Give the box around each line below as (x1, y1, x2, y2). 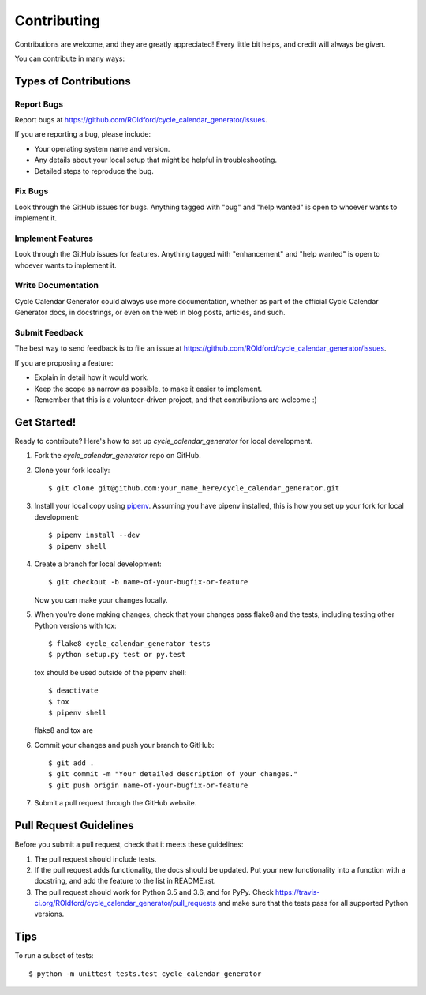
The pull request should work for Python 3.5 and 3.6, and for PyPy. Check (34, 887, 274, 896)
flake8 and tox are (34, 726, 94, 735)
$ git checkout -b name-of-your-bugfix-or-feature (48, 577, 248, 587)
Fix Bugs (14, 186, 49, 197)
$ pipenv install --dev (48, 531, 140, 540)
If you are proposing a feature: (14, 358, 114, 367)
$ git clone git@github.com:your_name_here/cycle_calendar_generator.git (48, 484, 340, 493)
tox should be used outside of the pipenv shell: (34, 667, 187, 677)
